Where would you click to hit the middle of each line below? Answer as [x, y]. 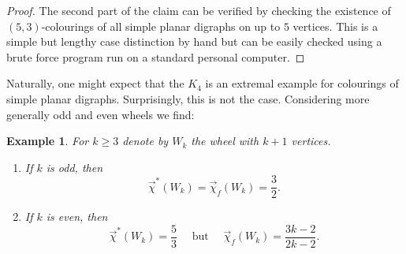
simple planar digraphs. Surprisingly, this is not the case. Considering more [188, 98]
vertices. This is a [335, 26]
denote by [145, 141]
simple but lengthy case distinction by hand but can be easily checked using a [194, 41]
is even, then [77, 217]
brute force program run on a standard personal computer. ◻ [156, 56]
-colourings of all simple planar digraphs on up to [161, 26]
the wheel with [225, 141]
